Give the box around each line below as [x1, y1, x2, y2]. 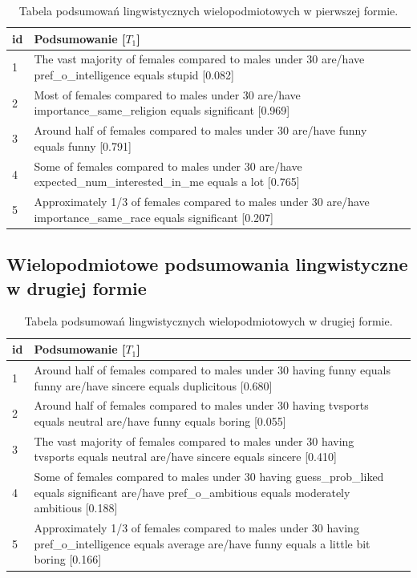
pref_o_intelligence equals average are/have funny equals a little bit [34, 535, 370, 552]
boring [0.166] [34, 551, 102, 568]
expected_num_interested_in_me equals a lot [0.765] [34, 173, 300, 190]
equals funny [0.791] [34, 137, 132, 154]
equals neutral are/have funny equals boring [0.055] [34, 412, 286, 429]
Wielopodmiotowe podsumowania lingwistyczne [6, 252, 408, 277]
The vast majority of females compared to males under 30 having [34, 432, 354, 449]
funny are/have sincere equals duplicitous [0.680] [34, 377, 273, 394]
